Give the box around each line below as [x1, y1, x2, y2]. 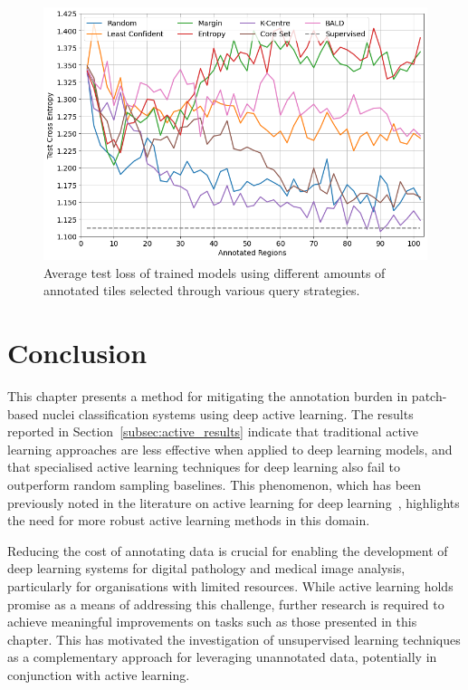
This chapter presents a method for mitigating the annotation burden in [7, 386, 408, 405]
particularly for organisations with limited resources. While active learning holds [7, 576, 454, 595]
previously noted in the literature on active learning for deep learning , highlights [7, 493, 460, 512]
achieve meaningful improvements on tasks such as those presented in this [7, 612, 417, 631]
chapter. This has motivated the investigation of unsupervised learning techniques [7, 629, 461, 648]
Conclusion [7, 334, 148, 371]
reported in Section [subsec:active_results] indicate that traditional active [7, 422, 418, 441]
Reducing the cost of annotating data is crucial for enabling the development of [7, 541, 448, 560]
